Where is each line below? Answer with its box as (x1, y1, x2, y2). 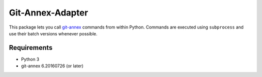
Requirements (9, 44, 53, 52)
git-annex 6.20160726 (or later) (21, 63, 83, 69)
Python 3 (21, 56, 40, 62)
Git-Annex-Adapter (9, 7, 88, 18)
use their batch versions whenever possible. (9, 31, 98, 36)
